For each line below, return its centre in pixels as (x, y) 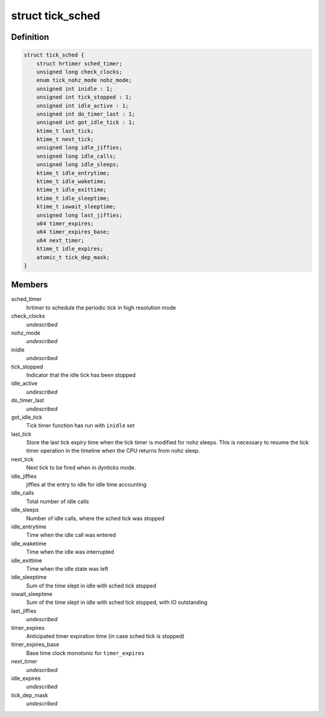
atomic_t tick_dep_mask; (73, 257)
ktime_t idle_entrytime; (73, 173)
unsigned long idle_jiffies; (79, 148)
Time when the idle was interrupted (70, 552)
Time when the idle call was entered (71, 535)
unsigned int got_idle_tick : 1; (86, 123)
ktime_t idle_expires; (70, 249)
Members (29, 285)
